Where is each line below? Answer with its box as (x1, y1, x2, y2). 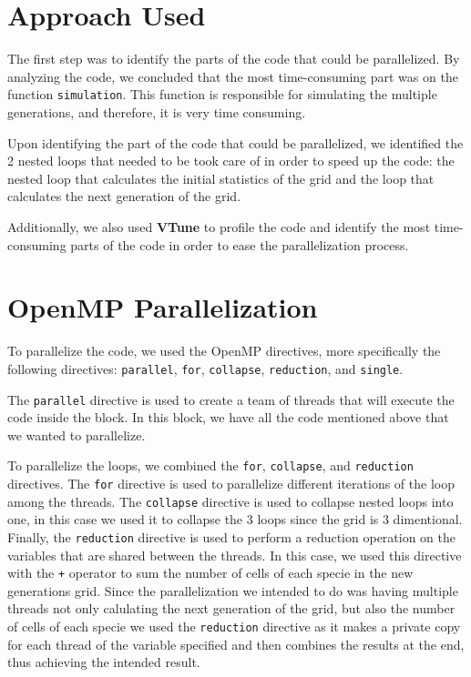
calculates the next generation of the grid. (7, 187, 241, 206)
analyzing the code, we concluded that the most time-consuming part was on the (7, 66, 458, 86)
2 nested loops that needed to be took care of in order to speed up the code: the (7, 151, 455, 170)
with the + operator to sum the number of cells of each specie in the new (7, 563, 414, 582)
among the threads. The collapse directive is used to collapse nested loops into (7, 491, 454, 510)
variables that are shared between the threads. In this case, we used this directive (7, 545, 462, 564)
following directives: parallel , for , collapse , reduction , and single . (7, 359, 404, 378)
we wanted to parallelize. (7, 425, 146, 444)
